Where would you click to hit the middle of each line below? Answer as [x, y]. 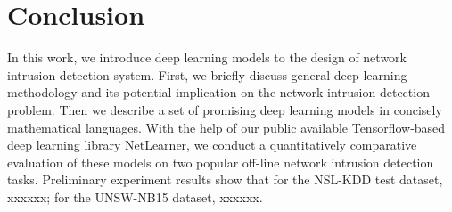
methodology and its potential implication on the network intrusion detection [218, 92]
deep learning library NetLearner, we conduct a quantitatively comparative [212, 145]
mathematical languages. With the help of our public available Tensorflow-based [226, 127]
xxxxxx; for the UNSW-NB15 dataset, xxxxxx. [135, 196]
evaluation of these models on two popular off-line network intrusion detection [221, 162]
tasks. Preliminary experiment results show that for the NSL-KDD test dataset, [225, 179]
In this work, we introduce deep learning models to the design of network [207, 57]
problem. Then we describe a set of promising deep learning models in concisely [225, 109]
